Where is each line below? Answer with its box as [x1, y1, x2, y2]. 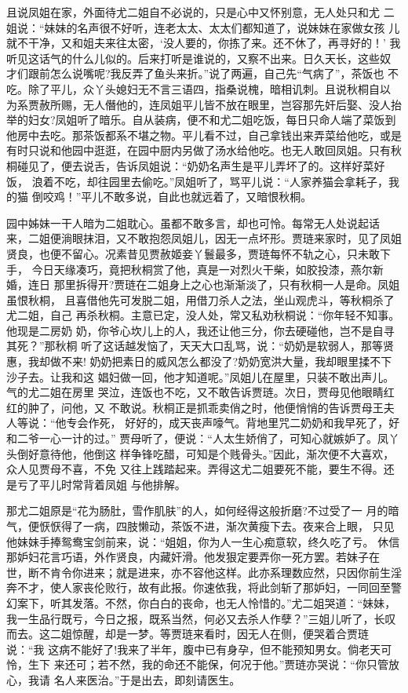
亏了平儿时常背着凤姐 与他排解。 [16, 476, 186, 492]
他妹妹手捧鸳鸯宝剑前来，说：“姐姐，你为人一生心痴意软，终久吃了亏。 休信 [6, 533, 400, 549]
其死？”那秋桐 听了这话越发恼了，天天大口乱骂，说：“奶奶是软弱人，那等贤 [6, 337, 394, 354]
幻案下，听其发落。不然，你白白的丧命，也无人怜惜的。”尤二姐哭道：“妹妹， [6, 594, 396, 611]
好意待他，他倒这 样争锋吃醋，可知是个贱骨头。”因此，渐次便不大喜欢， [27, 445, 395, 461]
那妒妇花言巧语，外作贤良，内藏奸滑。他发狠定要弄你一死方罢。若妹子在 [6, 549, 380, 565]
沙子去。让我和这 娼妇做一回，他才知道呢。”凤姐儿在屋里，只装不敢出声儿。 [6, 368, 395, 385]
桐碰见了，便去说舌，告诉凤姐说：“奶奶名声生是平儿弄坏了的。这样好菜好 [6, 157, 385, 173]
